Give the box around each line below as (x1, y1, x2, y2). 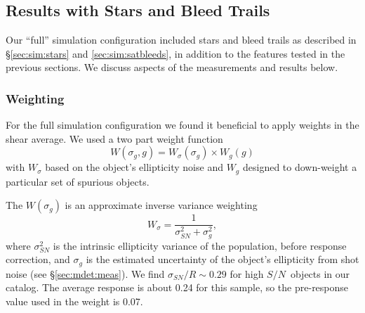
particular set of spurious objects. (6, 174, 150, 189)
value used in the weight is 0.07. (6, 293, 143, 308)
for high (230, 266, 264, 281)
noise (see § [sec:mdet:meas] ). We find (6, 266, 165, 281)
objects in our (290, 266, 350, 281)
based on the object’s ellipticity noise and (45, 160, 223, 174)
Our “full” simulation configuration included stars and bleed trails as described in (6, 32, 357, 47)
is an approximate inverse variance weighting (65, 198, 258, 212)
